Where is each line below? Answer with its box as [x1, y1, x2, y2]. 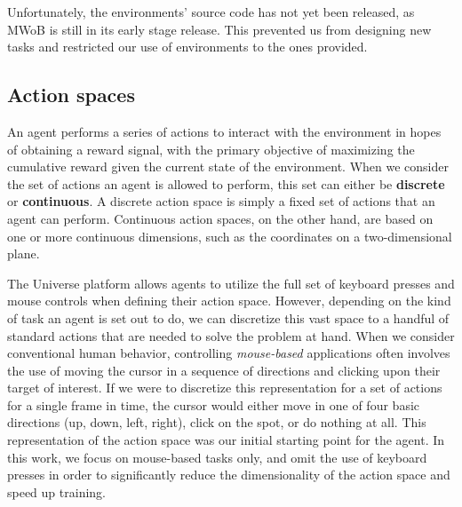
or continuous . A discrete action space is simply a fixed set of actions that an [7, 192, 435, 210]
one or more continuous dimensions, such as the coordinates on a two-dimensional [7, 226, 452, 245]
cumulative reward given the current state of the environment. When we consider [7, 157, 449, 176]
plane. [7, 244, 40, 263]
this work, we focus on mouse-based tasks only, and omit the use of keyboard [7, 448, 427, 466]
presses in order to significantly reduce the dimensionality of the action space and [7, 465, 450, 484]
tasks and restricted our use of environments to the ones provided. [7, 37, 368, 56]
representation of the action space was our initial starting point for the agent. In [7, 431, 445, 449]
